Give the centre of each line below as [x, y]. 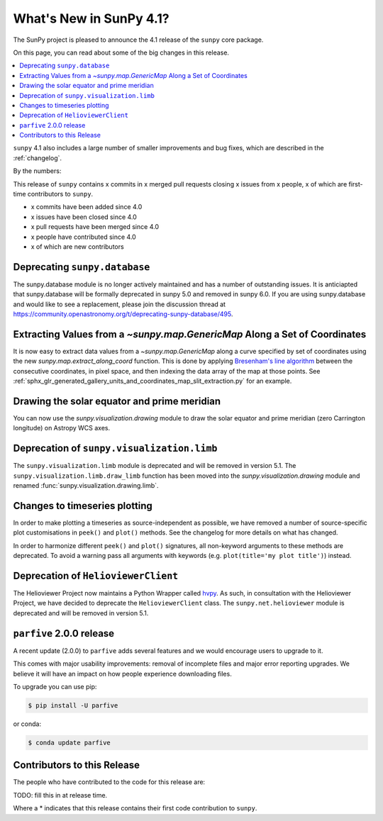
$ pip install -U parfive [73, 705]
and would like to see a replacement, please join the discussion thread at [120, 304]
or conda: [27, 724]
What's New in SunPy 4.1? [91, 18]
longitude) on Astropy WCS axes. [61, 428]
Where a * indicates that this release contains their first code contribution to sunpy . [135, 808]
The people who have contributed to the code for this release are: [109, 782]
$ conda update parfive [70, 742]
